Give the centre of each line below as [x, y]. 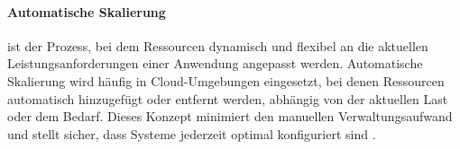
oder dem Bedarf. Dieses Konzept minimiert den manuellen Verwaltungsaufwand [230, 116]
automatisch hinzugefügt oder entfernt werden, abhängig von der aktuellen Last [228, 98]
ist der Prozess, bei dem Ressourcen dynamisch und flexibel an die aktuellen [218, 45]
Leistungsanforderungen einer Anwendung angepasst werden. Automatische [215, 63]
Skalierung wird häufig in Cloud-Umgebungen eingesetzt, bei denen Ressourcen [226, 80]
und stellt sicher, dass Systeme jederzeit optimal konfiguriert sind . [192, 133]
